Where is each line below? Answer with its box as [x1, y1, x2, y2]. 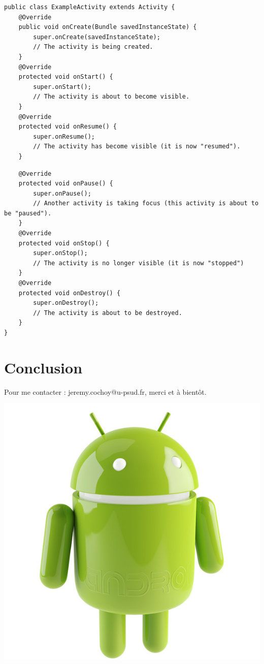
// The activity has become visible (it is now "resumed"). [33, 143, 241, 150]
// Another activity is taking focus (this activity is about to [33, 200, 259, 207]
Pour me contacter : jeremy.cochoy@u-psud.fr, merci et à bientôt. [4, 386, 207, 397]
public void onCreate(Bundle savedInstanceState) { [18, 23, 197, 31]
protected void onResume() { [18, 123, 117, 131]
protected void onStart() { [18, 73, 113, 81]
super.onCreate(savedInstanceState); [33, 33, 160, 41]
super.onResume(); [33, 133, 95, 140]
